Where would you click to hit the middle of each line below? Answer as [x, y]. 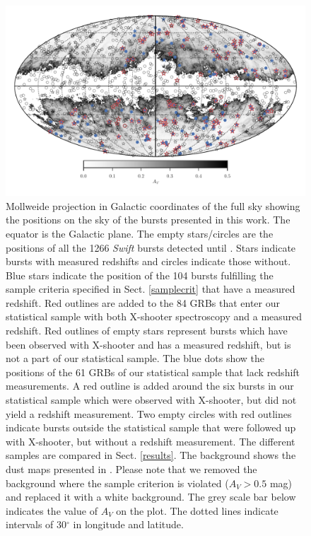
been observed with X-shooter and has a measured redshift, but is [148, 344]
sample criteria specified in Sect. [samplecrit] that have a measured [151, 289]
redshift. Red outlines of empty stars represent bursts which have [147, 331]
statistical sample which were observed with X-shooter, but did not [151, 400]
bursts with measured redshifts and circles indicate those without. [148, 261]
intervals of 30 [36, 524]
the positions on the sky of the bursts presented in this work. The [148, 220]
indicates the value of [52, 510]
